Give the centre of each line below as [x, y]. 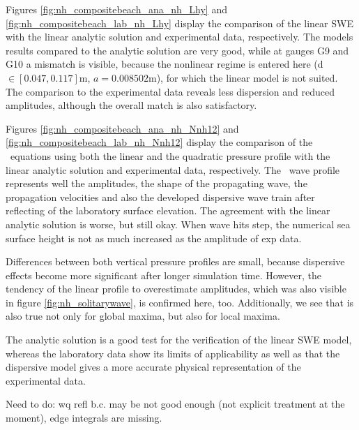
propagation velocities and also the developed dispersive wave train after [160, 197]
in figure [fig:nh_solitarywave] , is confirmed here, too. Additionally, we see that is [180, 302]
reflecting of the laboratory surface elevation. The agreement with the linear [168, 210]
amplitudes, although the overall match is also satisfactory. [131, 105]
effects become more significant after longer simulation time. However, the [163, 275]
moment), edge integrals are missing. [84, 418]
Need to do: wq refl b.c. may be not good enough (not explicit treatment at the [175, 404]
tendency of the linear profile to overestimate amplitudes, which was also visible [176, 289]
